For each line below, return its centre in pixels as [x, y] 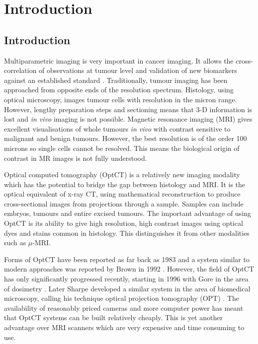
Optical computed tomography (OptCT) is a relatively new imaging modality [122, 174]
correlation [20, 70]
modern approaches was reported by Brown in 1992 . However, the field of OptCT [129, 269]
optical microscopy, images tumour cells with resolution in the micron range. [121, 99]
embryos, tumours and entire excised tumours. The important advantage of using [128, 213]
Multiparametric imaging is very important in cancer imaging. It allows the [119, 60]
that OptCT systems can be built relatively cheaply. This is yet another [113, 317]
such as [15, 242]
